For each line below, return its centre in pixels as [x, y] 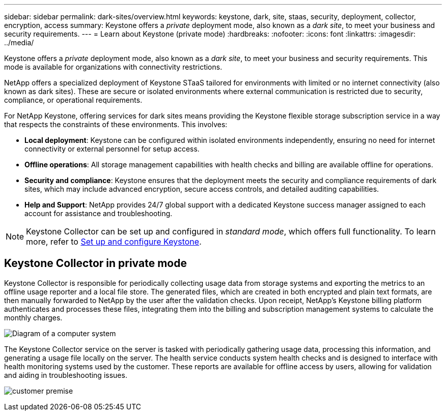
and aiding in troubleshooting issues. [66, 375]
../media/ [19, 42]
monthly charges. [33, 317]
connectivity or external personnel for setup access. [112, 149]
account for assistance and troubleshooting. [99, 213]
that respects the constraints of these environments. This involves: [116, 124]
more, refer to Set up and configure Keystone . [114, 242]
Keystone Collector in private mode [95, 263]
